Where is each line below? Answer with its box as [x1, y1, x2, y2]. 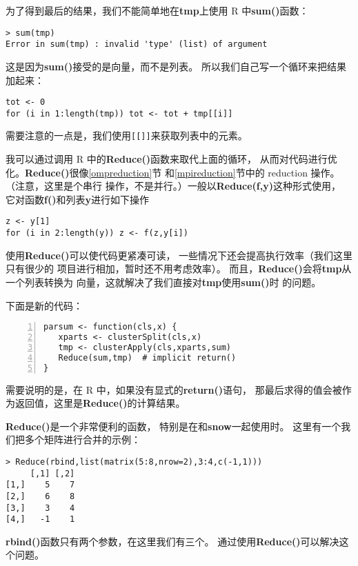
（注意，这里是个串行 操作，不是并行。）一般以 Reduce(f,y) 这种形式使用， [6, 179, 341, 193]
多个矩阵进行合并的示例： [24, 432, 141, 447]
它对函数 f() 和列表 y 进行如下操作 [6, 192, 149, 206]
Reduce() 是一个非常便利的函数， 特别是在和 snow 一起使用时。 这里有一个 [6, 418, 341, 433]
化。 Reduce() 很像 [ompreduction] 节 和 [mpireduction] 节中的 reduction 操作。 [6, 165, 340, 179]
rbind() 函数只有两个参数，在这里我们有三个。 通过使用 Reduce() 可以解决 [6, 534, 339, 548]
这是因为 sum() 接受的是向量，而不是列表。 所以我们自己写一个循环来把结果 [6, 59, 346, 73]
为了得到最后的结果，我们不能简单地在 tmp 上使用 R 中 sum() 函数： [6, 3, 309, 17]
